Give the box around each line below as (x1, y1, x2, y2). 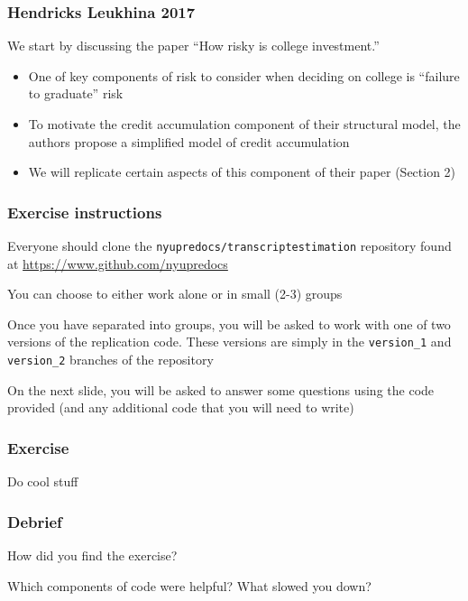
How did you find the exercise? (7, 545, 178, 564)
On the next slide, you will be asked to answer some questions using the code (7, 380, 435, 399)
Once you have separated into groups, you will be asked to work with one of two (7, 314, 451, 333)
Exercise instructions (7, 200, 162, 223)
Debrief (7, 510, 62, 532)
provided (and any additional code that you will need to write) (7, 398, 354, 417)
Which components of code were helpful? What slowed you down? (7, 576, 372, 595)
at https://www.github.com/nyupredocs (7, 254, 228, 273)
